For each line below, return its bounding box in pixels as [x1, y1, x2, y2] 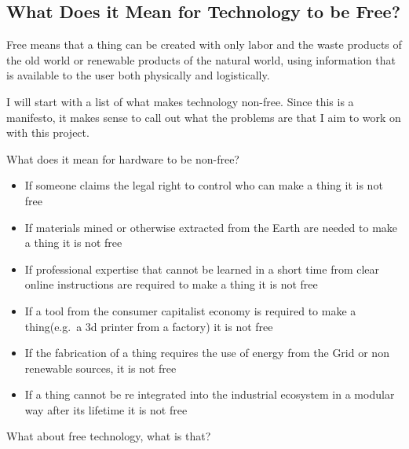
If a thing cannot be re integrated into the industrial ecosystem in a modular [24, 386, 395, 403]
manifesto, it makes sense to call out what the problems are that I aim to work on [6, 109, 401, 125]
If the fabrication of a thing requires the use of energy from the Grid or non [24, 344, 389, 361]
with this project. [6, 124, 89, 141]
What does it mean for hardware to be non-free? [6, 150, 239, 167]
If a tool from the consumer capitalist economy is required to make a [24, 302, 356, 318]
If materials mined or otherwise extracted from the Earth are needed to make [24, 219, 398, 235]
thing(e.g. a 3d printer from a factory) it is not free [24, 318, 273, 334]
